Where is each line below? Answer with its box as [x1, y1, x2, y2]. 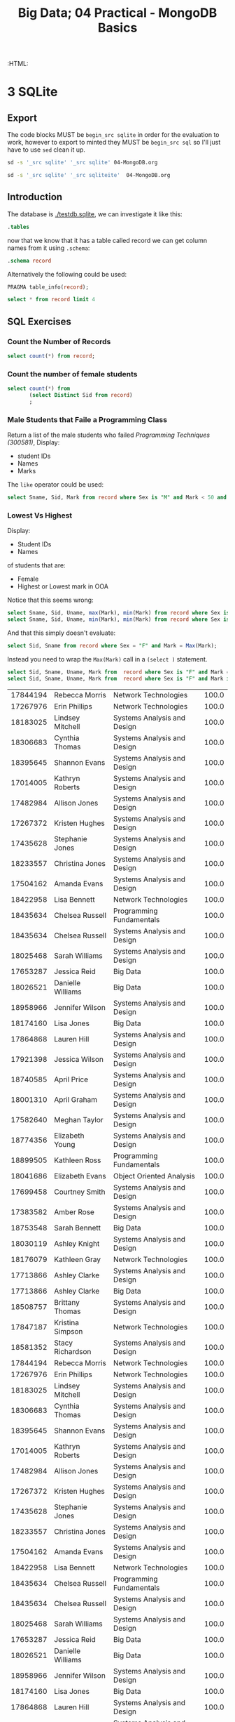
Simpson [54, 1326, 83, 1336]
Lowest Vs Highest [7, 511, 73, 520]
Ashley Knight [54, 1238, 100, 1248]
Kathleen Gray [54, 1254, 101, 1264]
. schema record [7, 257, 52, 264]
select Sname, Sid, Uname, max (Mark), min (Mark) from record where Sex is [7, 610, 230, 617]
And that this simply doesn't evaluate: [7, 629, 116, 637]
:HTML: [7, 60, 29, 68]
